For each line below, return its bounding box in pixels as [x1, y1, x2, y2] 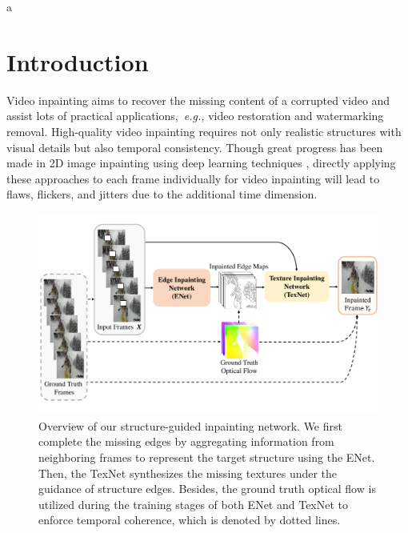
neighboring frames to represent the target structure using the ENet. [38, 448, 375, 465]
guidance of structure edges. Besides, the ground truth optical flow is [38, 480, 376, 497]
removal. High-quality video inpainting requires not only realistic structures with [6, 122, 402, 139]
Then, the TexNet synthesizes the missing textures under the [38, 464, 338, 481]
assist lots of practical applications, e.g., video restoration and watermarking [6, 107, 384, 124]
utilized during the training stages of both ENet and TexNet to [38, 495, 349, 512]
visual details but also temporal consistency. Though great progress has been [6, 138, 383, 155]
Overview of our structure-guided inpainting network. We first [38, 417, 342, 434]
